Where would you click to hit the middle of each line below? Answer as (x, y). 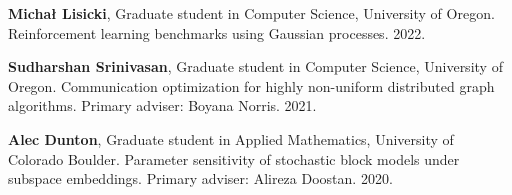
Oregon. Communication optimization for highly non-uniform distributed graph (251, 85)
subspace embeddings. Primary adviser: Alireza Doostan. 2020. (200, 178)
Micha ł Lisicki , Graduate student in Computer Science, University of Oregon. (251, 13)
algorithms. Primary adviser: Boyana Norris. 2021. (162, 105)
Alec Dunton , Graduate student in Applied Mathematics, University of (231, 138)
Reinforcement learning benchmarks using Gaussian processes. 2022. (217, 32)
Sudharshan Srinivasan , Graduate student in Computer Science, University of (255, 66)
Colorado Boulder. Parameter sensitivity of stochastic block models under (234, 158)
